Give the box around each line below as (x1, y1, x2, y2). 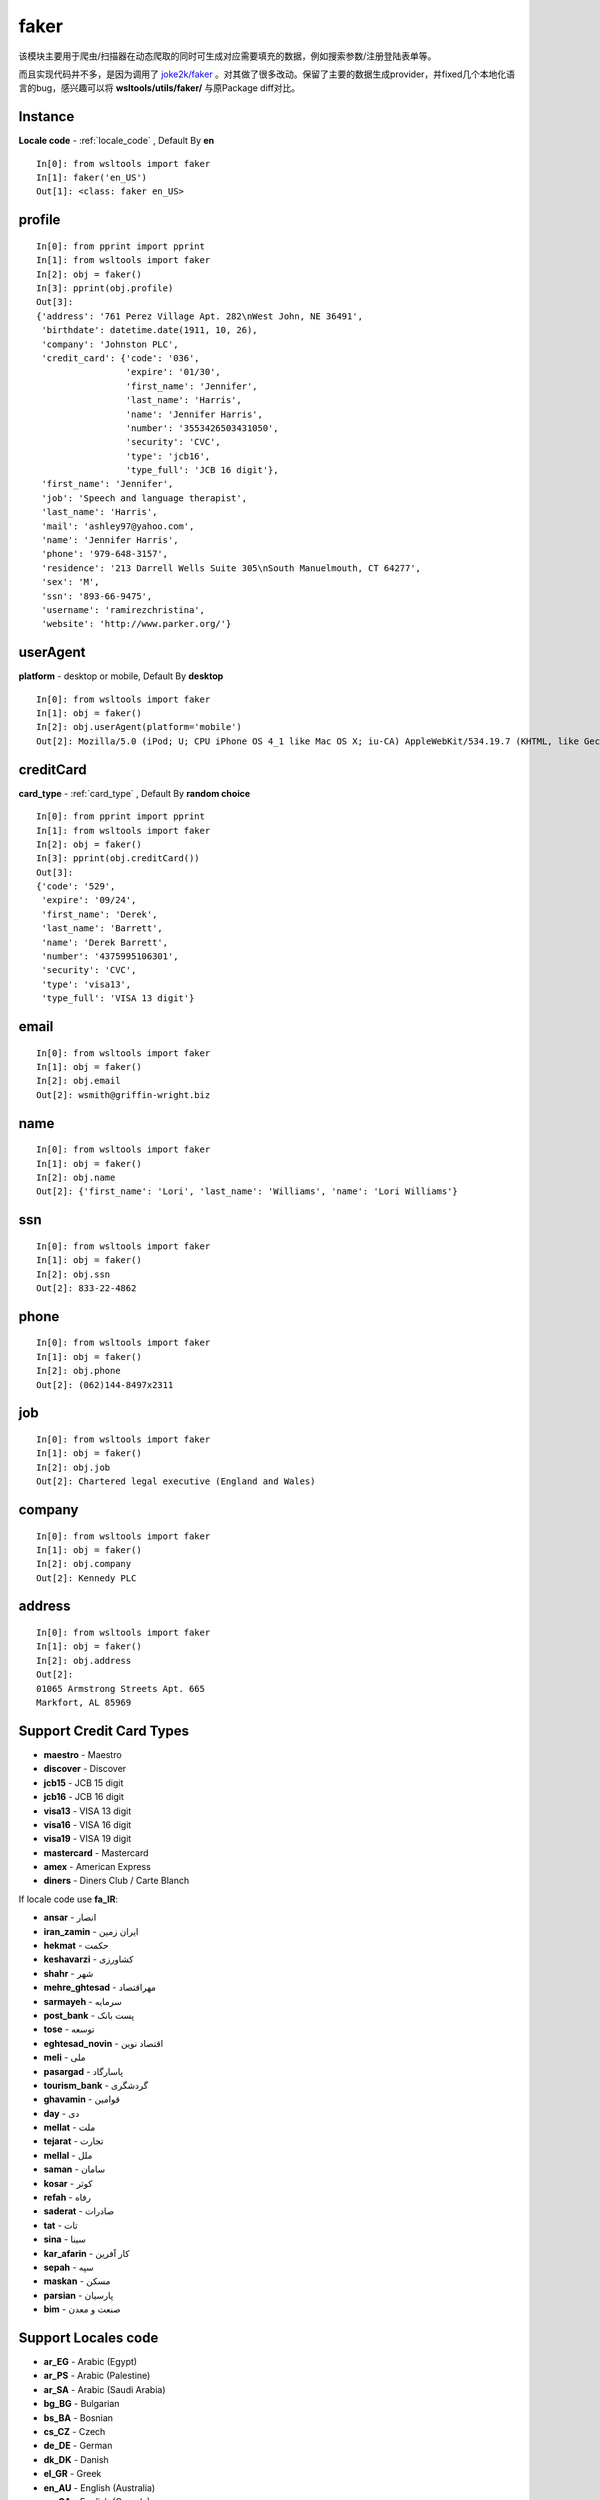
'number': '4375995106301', (41, 951, 179, 962)
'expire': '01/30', (125, 366, 222, 378)
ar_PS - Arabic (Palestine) (43, 2370, 151, 2382)
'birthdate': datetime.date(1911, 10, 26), (41, 325, 259, 336)
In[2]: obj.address (36, 1655, 132, 1666)
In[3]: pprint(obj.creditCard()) (36, 853, 200, 864)
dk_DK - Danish (43, 2453, 109, 2465)
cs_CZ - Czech (43, 2426, 106, 2438)
